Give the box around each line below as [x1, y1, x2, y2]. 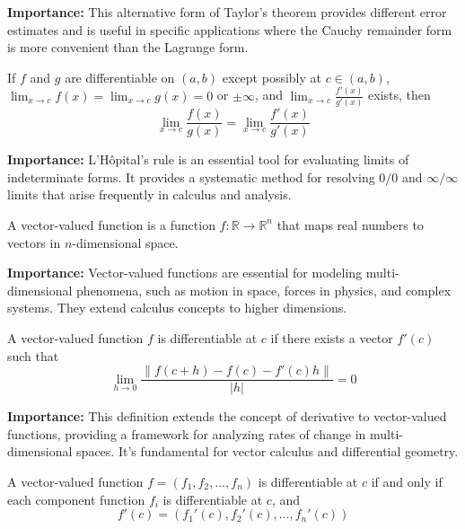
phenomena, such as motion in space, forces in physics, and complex [76, 280, 452, 299]
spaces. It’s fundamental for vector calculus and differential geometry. [76, 442, 459, 461]
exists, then [368, 85, 431, 104]
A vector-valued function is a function [7, 215, 215, 234]
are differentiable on [65, 67, 175, 86]
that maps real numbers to [276, 215, 424, 234]
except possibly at [222, 67, 321, 86]
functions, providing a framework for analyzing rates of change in [7, 424, 366, 443]
